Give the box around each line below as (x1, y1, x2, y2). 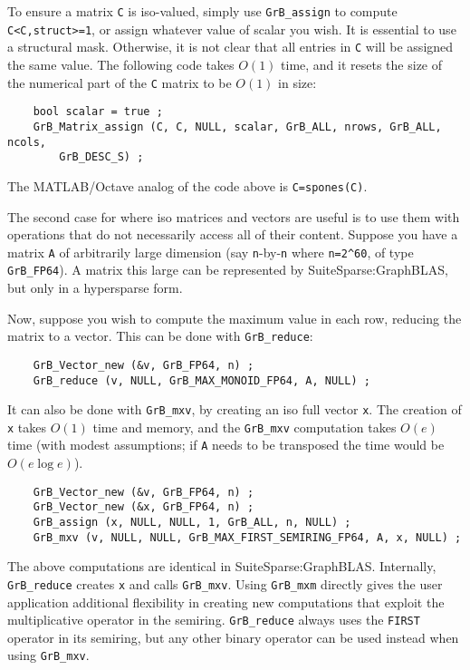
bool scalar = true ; (33, 105, 163, 119)
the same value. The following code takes (7, 54, 235, 73)
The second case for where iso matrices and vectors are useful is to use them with (7, 207, 460, 226)
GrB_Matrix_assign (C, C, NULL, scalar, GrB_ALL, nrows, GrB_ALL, (33, 120, 442, 133)
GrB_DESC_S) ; (59, 151, 144, 164)
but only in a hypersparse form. (7, 278, 183, 296)
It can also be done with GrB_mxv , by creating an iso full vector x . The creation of (7, 400, 462, 419)
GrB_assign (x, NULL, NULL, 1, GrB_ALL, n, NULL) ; (33, 516, 351, 529)
